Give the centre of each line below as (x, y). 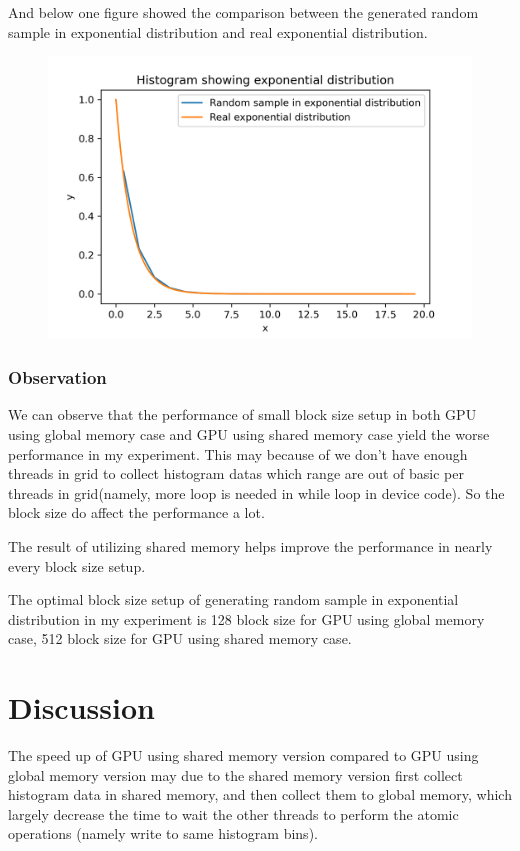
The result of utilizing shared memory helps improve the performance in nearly (250, 545)
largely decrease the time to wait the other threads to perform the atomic (233, 813)
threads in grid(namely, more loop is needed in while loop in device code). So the (256, 492)
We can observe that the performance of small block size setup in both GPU (242, 414)
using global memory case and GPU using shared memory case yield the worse (249, 433)
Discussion (81, 707)
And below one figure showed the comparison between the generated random (243, 12)
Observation (57, 377)
